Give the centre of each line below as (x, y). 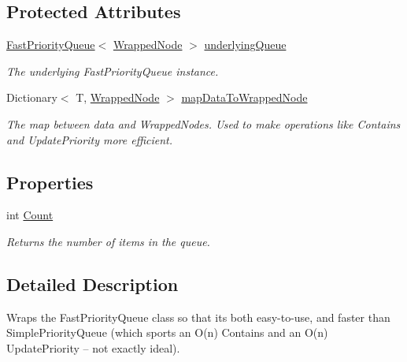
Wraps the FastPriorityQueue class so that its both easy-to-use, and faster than (198, 317)
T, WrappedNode (118, 97)
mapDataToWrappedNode (244, 97)
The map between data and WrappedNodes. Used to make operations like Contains (203, 123)
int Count (30, 215)
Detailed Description (92, 284)
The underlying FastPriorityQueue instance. (113, 71)
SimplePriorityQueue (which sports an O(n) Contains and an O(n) (167, 332)
